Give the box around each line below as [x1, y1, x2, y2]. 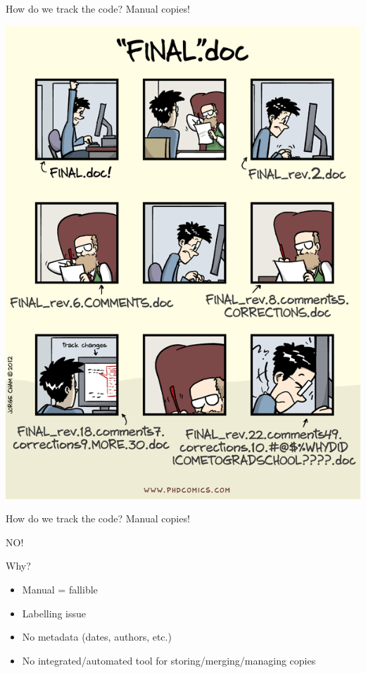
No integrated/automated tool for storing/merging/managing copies [22, 653, 316, 667]
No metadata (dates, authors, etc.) [22, 629, 172, 644]
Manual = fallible [22, 581, 98, 596]
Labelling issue [22, 605, 86, 620]
